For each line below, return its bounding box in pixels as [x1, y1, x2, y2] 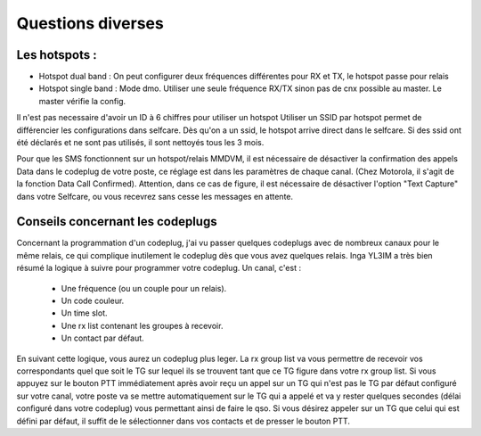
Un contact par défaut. [61, 333, 144, 343]
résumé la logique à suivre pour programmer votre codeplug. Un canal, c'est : [16, 263, 302, 274]
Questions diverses [16, 13, 164, 33]
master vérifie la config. [38, 95, 126, 106]
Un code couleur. [61, 295, 125, 307]
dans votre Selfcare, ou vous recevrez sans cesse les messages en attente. [16, 191, 294, 202]
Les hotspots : [16, 47, 97, 62]
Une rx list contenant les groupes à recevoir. [61, 320, 224, 331]
